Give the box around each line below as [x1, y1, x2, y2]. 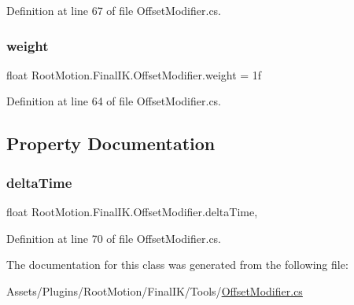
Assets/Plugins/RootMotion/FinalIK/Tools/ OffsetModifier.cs [6, 282, 303, 299]
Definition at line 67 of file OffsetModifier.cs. [6, 2, 222, 18]
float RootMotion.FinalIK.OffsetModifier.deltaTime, [6, 204, 258, 219]
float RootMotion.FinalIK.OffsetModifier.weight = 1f [6, 66, 262, 83]
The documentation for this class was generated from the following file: [6, 256, 348, 273]
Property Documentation [6, 131, 216, 156]
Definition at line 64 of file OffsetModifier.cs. [6, 93, 222, 109]
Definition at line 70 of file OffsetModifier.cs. [6, 230, 222, 246]
